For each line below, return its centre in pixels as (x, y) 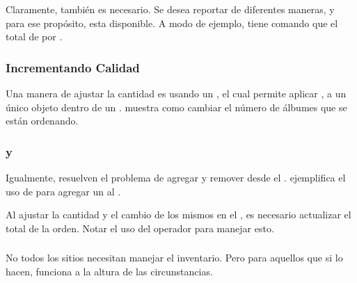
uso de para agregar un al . (63, 191)
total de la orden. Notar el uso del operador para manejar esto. (140, 228)
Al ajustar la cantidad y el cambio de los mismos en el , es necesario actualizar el (178, 215)
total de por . (34, 37)
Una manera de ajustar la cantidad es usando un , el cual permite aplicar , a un (176, 93)
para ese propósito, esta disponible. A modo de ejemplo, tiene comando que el (172, 23)
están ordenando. (42, 121)
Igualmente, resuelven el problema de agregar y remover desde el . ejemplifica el (176, 177)
